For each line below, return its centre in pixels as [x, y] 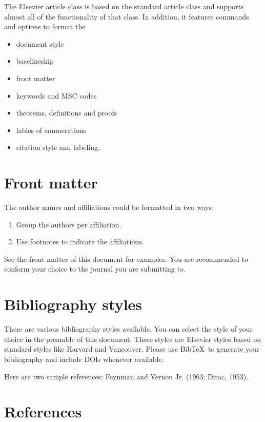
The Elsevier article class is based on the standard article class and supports [124, 6]
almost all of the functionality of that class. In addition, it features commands [127, 16]
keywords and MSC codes [56, 95]
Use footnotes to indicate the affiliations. [80, 242]
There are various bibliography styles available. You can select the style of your [129, 329]
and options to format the [45, 26]
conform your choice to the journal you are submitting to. [95, 269]
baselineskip [35, 61]
